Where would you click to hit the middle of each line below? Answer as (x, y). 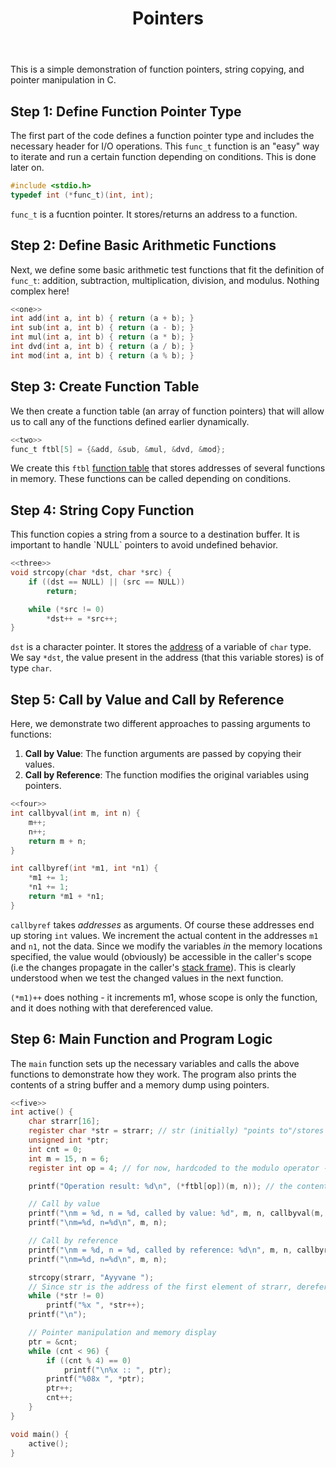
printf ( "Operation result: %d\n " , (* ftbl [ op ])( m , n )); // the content (178, 1186)
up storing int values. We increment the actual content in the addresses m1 (164, 935)
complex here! (40, 291)
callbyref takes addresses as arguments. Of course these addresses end (162, 924)
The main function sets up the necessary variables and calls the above (155, 1063)
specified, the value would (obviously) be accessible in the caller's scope (161, 956)
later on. (27, 167)
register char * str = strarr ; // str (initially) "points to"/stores (176, 1131)
